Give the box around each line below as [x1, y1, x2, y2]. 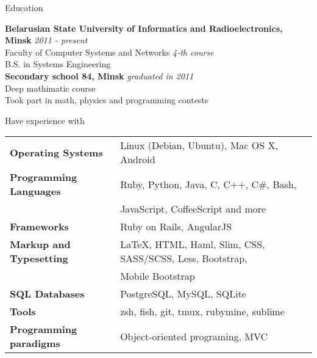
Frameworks [10, 219, 69, 234]
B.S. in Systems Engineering [5, 57, 111, 70]
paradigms [10, 336, 60, 351]
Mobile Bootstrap [120, 269, 195, 283]
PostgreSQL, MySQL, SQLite [120, 287, 246, 301]
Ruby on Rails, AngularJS [120, 219, 232, 234]
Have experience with [5, 114, 85, 126]
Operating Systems [10, 145, 103, 159]
